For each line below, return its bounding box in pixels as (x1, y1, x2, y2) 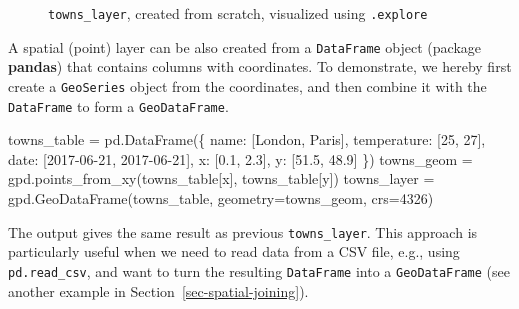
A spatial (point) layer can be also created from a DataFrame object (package (8, 36, 482, 57)
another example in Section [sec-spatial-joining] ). (8, 280, 309, 301)
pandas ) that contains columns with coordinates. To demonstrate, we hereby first (8, 56, 512, 77)
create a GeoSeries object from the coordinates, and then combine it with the (8, 75, 487, 96)
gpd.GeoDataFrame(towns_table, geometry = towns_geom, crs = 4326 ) (8, 188, 434, 208)
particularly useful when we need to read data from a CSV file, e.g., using (8, 241, 460, 262)
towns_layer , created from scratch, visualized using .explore (48, 3, 428, 23)
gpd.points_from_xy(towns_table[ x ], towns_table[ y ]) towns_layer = (8, 168, 435, 189)
